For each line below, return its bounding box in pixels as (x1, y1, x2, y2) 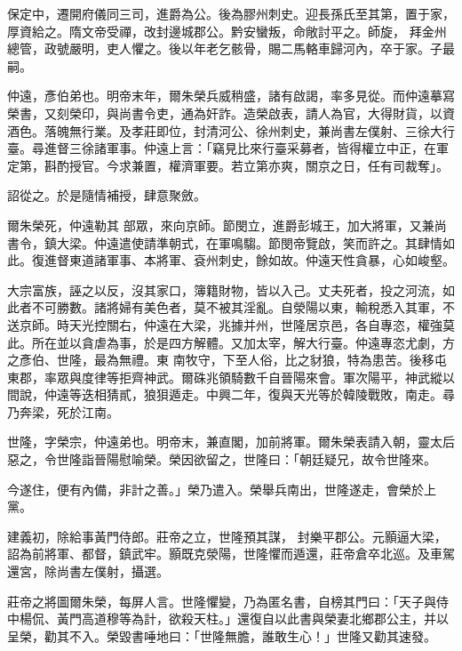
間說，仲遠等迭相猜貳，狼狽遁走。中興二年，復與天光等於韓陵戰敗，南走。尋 (7, 385, 455, 404)
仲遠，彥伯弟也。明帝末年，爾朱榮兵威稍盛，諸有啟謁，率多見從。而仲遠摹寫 (7, 86, 455, 105)
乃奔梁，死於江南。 (7, 402, 119, 421)
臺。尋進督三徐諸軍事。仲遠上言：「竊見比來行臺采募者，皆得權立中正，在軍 (7, 139, 449, 157)
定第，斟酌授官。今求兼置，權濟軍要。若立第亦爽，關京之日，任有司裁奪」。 (7, 156, 449, 174)
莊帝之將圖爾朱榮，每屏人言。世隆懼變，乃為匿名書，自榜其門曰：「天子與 (7, 591, 436, 610)
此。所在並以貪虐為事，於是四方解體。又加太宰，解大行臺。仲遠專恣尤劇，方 (7, 333, 455, 351)
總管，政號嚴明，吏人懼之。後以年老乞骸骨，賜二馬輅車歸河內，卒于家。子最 (7, 39, 455, 58)
